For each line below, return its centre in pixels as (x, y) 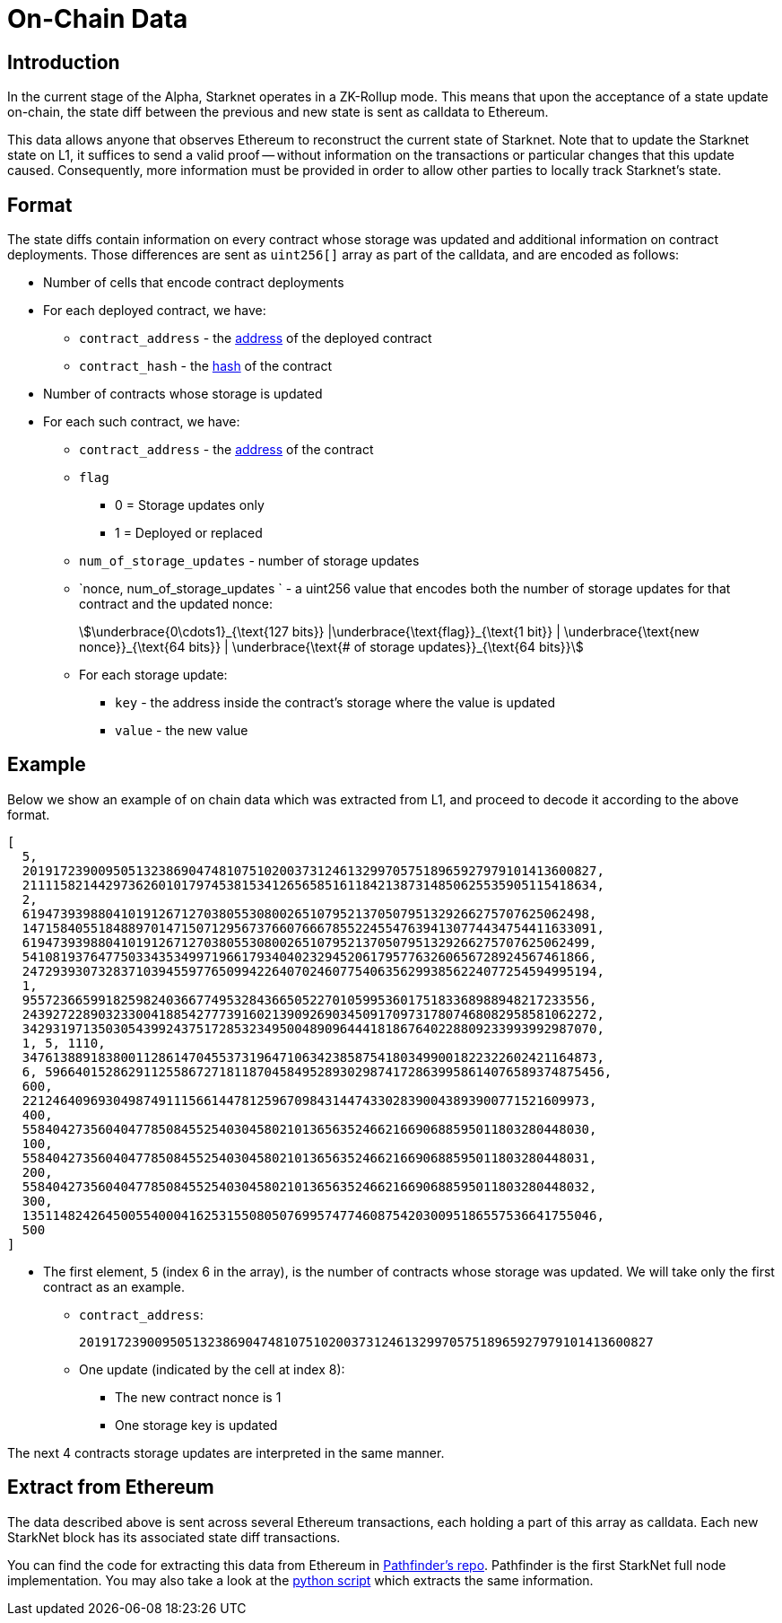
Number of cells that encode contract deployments (194, 283)
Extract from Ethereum (111, 1487)
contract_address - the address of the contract (226, 450)
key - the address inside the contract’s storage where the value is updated (335, 703)
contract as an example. (114, 1286)
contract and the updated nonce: (176, 604)
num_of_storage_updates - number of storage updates (249, 561)
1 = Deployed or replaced (189, 533)
